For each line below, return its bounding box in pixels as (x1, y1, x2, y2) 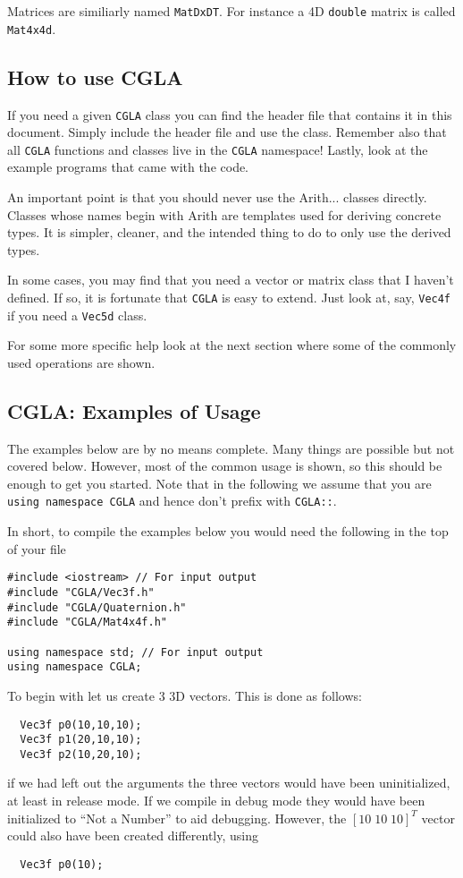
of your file (7, 539, 66, 558)
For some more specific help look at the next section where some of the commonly (7, 336, 457, 354)
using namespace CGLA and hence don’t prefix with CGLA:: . (7, 491, 337, 510)
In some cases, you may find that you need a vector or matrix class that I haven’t (7, 270, 454, 289)
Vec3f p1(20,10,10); (20, 733, 142, 746)
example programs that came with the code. (7, 158, 249, 176)
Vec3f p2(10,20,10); (20, 747, 142, 761)
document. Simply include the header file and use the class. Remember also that (7, 123, 447, 141)
